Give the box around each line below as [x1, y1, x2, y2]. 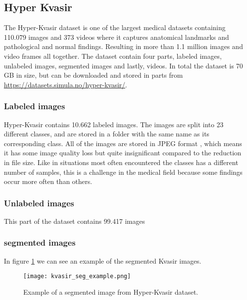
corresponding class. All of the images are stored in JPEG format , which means [4, 138, 242, 148]
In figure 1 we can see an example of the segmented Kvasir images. [4, 255, 201, 266]
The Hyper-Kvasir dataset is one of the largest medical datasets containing [4, 22, 226, 33]
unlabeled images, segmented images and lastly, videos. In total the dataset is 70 [4, 60, 243, 70]
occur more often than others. [4, 176, 93, 186]
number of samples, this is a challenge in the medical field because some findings [4, 167, 243, 177]
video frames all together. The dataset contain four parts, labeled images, [4, 50, 222, 61]
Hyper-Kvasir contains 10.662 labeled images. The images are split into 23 [4, 119, 224, 129]
